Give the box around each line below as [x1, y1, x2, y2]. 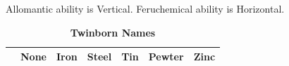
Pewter [148, 49, 184, 64]
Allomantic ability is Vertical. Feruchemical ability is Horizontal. [6, 1, 285, 15]
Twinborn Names [70, 25, 156, 39]
